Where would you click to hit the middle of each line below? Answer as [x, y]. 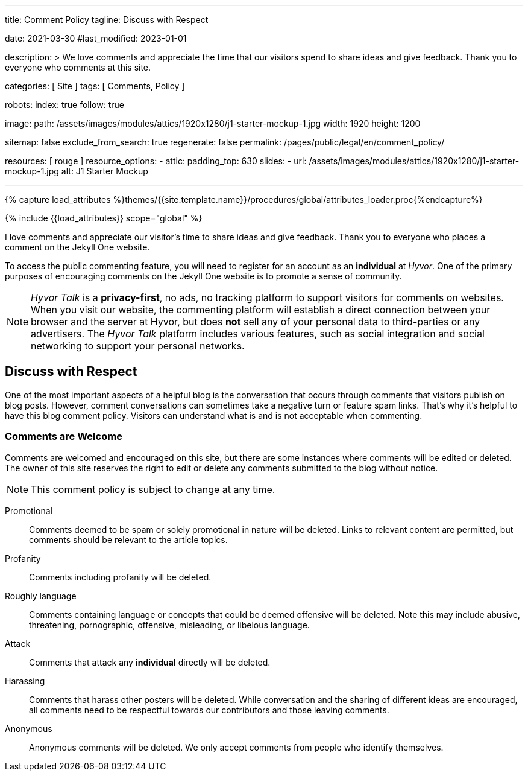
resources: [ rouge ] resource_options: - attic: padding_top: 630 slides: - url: [156, 161]
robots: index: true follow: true [64, 105]
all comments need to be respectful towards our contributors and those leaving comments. [209, 710]
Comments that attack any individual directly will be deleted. [150, 662]
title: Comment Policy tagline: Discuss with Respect [107, 20]
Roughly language [41, 596]
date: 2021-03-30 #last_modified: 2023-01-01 [96, 38]
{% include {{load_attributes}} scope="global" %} [104, 218]
